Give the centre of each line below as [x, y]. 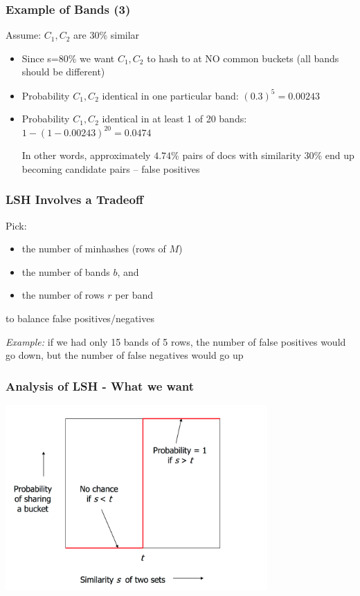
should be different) [63, 72]
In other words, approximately [86, 155]
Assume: [24, 35]
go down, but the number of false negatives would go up [125, 355]
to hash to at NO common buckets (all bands [243, 58]
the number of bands [66, 271]
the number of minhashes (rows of [94, 249]
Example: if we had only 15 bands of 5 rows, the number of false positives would [176, 341]
